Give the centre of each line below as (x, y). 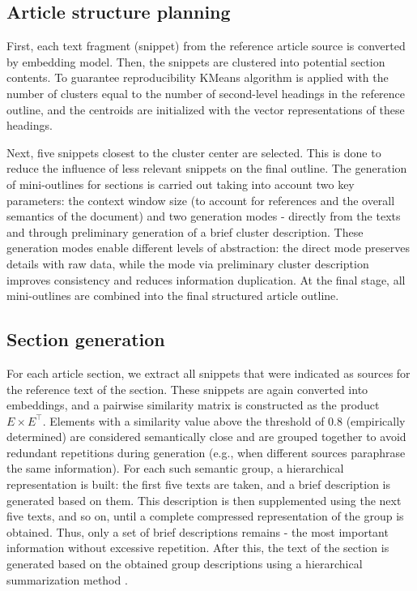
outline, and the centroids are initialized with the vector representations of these (206, 109)
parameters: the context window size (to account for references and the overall (201, 200)
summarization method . (67, 579)
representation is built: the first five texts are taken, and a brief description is (198, 484)
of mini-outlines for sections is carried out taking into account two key (181, 184)
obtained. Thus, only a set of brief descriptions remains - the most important (198, 531)
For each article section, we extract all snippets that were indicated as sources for (208, 373)
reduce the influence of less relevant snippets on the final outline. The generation (207, 168)
